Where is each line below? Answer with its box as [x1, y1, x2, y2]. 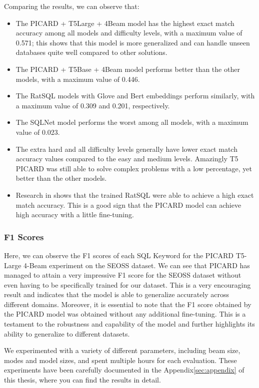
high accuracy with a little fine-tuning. [15, 209, 134, 220]
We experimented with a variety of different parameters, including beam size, [4, 345, 240, 356]
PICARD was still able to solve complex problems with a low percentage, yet [15, 163, 252, 173]
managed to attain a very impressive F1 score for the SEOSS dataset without [4, 270, 241, 280]
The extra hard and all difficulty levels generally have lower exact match [15, 143, 237, 154]
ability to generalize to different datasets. [4, 328, 130, 339]
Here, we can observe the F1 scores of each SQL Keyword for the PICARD [4, 250, 234, 260]
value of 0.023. [15, 126, 60, 137]
